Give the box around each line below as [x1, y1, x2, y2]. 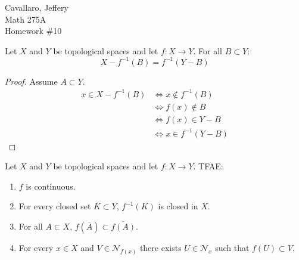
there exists [139, 241, 182, 253]
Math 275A [5, 13, 46, 25]
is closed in [158, 200, 198, 212]
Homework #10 [5, 24, 62, 37]
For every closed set [18, 200, 91, 212]
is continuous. [26, 179, 76, 192]
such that [215, 241, 250, 253]
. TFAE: [193, 160, 223, 172]
